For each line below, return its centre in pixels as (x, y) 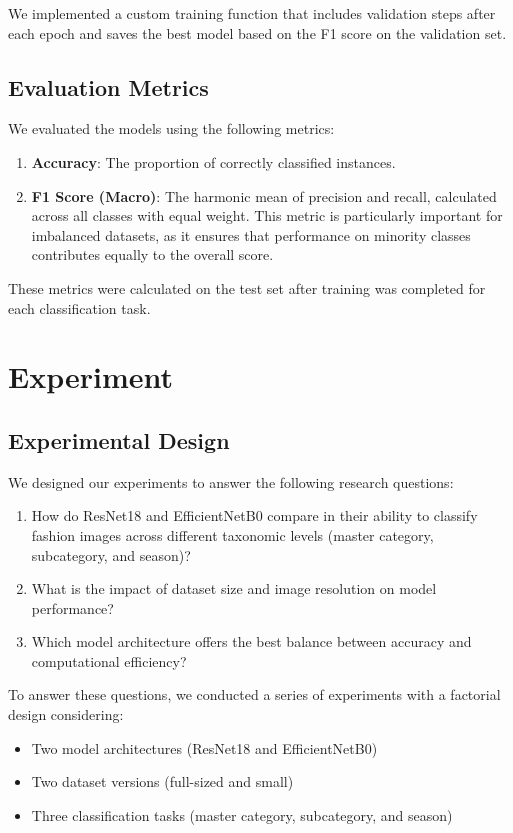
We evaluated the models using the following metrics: (171, 128)
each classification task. (79, 307)
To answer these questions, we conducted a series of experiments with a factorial (254, 694)
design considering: (66, 714)
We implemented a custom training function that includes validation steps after (252, 13)
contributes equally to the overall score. (152, 254)
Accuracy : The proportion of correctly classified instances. (213, 161)
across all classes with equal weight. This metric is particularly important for (267, 215)
